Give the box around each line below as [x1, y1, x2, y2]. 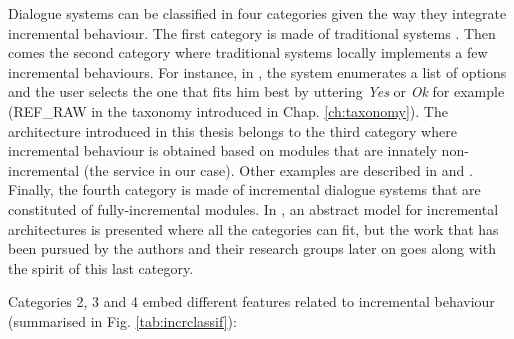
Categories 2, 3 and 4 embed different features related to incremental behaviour [8, 291, 495, 312]
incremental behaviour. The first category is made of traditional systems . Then [8, 22, 496, 43]
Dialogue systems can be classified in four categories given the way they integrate [8, 3, 507, 23]
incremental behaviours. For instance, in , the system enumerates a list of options [8, 61, 507, 82]
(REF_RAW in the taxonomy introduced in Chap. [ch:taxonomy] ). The [8, 100, 448, 121]
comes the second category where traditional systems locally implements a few [8, 42, 488, 63]
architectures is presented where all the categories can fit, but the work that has [8, 218, 499, 239]
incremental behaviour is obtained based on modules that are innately [8, 140, 437, 161]
